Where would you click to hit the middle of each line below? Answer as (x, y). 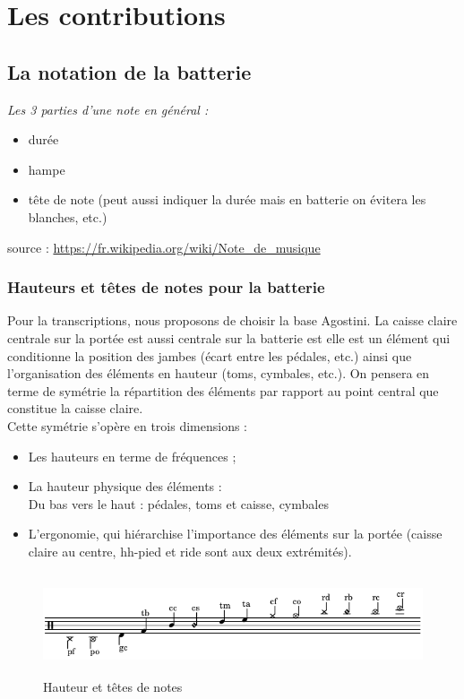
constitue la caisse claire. (75, 408)
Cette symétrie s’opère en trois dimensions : (128, 425)
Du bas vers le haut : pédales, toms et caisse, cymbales (178, 503)
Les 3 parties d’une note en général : (108, 109)
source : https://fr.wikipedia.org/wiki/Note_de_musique (164, 247)
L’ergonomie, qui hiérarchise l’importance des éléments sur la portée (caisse (235, 534)
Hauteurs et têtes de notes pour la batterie (166, 287)
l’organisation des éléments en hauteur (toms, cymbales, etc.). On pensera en (219, 373)
